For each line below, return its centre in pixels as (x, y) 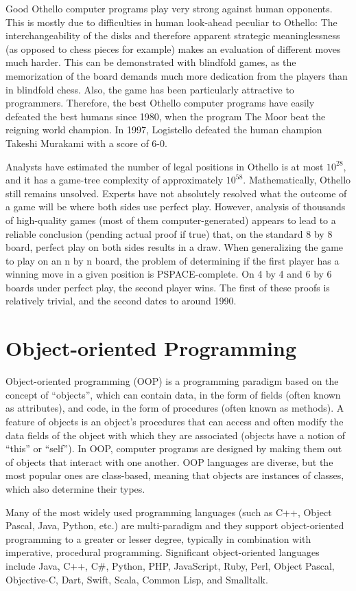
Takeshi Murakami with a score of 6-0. (86, 143)
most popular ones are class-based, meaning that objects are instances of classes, (175, 475)
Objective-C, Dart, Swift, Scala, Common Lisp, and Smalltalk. (137, 579)
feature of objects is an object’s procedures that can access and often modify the (175, 421)
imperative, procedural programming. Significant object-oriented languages (163, 552)
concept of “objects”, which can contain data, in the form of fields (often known (173, 394)
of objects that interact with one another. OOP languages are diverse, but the (169, 461)
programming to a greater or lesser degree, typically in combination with (158, 538)
